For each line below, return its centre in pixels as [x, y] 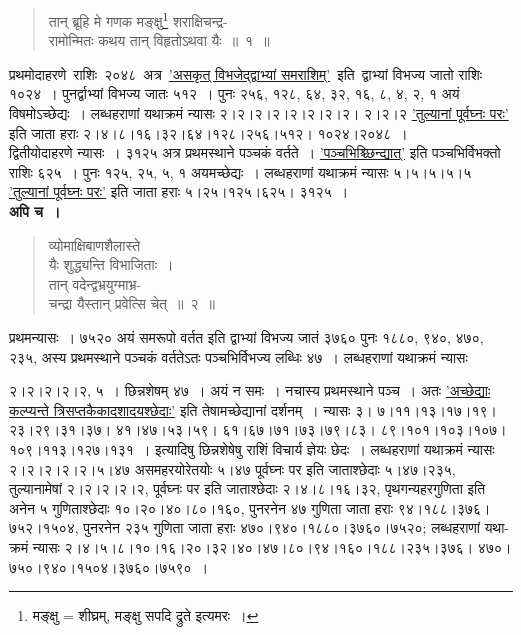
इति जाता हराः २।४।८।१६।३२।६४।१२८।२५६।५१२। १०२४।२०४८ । [208, 132]
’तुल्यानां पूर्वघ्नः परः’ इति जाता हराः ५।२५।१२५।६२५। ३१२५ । [179, 191]
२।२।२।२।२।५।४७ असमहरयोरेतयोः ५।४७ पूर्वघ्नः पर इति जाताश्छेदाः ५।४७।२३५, [232, 468]
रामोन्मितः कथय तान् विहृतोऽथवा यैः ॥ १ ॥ [159, 40]
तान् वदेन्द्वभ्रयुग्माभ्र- [95, 283]
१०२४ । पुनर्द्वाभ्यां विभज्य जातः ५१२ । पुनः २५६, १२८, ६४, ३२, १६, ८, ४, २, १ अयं [234, 93]
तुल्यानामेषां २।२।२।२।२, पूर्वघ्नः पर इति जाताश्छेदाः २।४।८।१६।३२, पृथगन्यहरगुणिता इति [247, 488]
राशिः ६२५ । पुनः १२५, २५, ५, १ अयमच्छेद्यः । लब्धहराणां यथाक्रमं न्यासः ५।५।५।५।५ [240, 171]
